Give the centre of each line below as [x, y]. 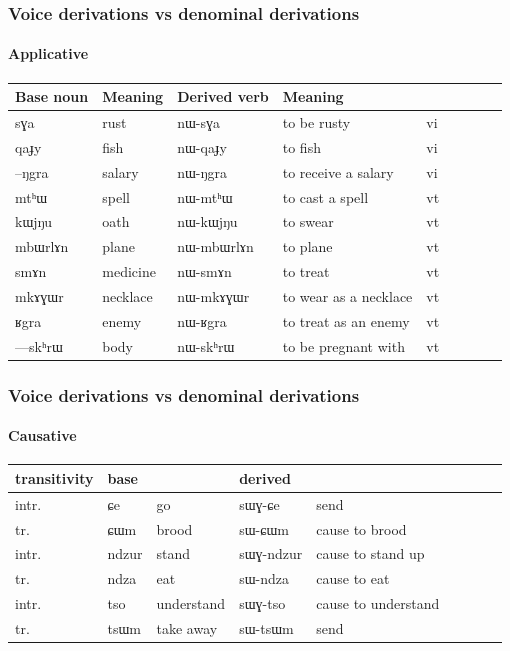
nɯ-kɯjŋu [207, 221]
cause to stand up [370, 553]
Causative [42, 435]
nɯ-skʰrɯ [206, 345]
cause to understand [378, 603]
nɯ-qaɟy [202, 146]
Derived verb [223, 96]
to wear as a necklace [347, 295]
